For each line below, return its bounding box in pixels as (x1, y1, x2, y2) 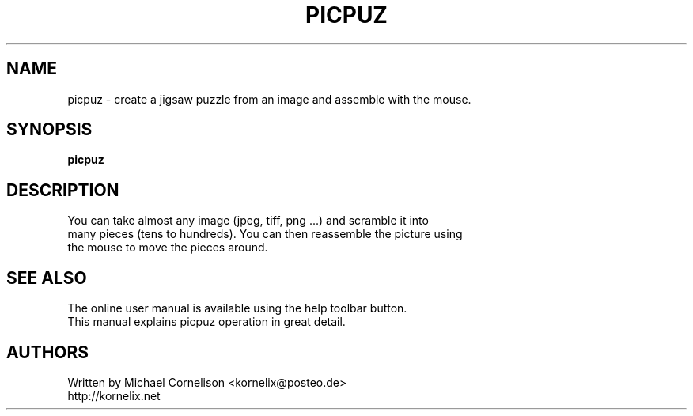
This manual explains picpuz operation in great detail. (67, 315, 346, 329)
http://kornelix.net (67, 388, 161, 403)
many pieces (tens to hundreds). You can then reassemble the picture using (67, 227, 463, 241)
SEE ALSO (6, 267, 87, 288)
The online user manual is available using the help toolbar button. (67, 301, 407, 316)
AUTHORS (6, 342, 89, 362)
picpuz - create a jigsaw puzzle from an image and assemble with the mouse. (67, 92, 471, 106)
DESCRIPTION (6, 180, 119, 200)
